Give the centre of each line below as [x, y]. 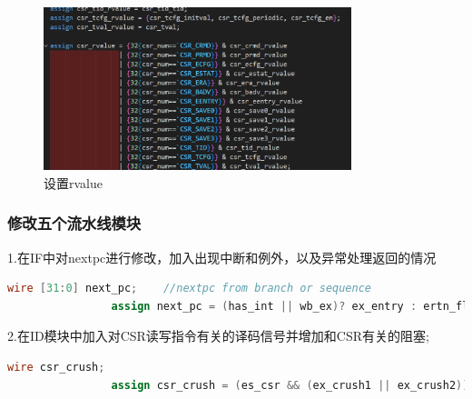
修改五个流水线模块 [74, 223]
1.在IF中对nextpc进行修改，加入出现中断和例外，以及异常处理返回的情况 [222, 257]
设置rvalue [73, 182]
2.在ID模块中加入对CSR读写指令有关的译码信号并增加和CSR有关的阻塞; [218, 336]
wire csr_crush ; [56, 367]
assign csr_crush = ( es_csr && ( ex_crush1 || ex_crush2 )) [290, 385]
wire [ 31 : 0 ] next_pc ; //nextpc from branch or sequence [190, 289]
